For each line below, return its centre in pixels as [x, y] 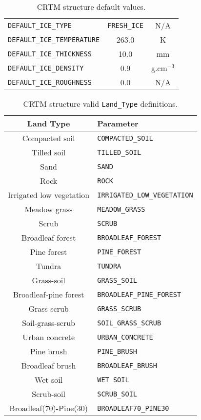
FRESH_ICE [125, 25]
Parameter [118, 123]
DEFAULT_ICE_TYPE [40, 25]
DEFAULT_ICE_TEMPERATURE [54, 39]
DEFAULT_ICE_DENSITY [46, 68]
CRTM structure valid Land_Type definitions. [100, 104]
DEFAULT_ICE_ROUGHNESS [50, 82]
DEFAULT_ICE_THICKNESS [50, 54]
